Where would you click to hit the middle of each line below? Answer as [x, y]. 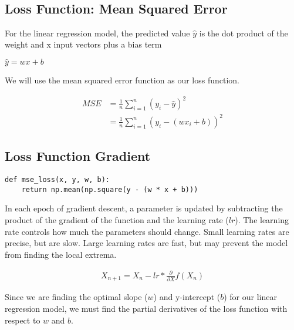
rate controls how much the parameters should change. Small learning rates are [147, 231]
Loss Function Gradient [78, 156]
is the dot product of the [244, 33]
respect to [23, 320]
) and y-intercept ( [187, 297]
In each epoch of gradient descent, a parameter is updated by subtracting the [144, 208]
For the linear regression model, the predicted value [97, 33]
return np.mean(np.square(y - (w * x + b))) [110, 189]
